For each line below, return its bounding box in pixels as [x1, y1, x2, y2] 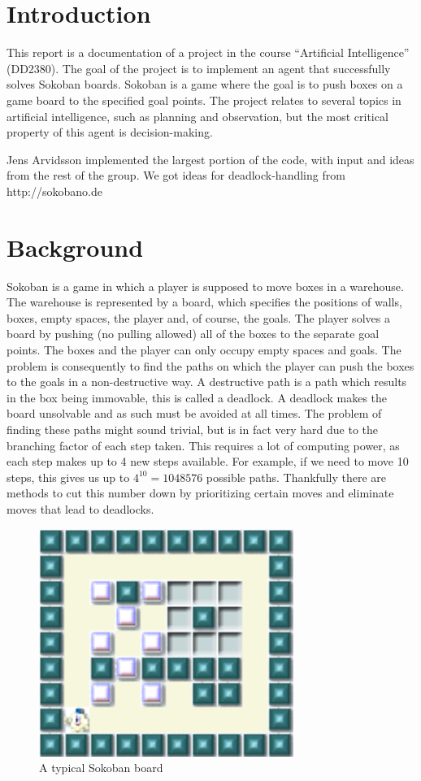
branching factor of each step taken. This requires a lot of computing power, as [7, 436, 400, 453]
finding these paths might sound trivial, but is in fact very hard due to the [7, 420, 379, 437]
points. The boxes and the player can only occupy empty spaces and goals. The [7, 341, 401, 358]
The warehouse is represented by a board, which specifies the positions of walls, [7, 293, 402, 310]
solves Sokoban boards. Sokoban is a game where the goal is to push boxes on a [7, 76, 403, 93]
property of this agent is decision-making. [7, 124, 213, 141]
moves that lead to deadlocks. [7, 500, 154, 517]
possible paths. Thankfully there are [206, 468, 387, 485]
